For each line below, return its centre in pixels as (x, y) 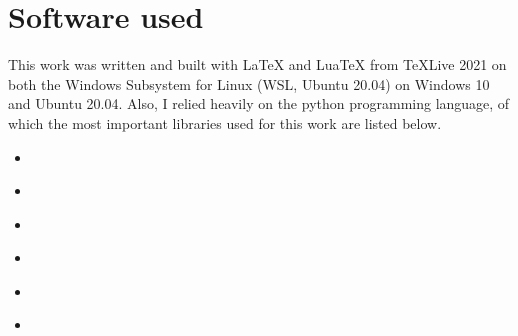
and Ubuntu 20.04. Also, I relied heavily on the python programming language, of (259, 103)
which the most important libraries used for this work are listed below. (225, 122)
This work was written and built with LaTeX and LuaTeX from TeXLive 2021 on (257, 64)
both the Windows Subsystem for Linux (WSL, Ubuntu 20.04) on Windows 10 (249, 83)
